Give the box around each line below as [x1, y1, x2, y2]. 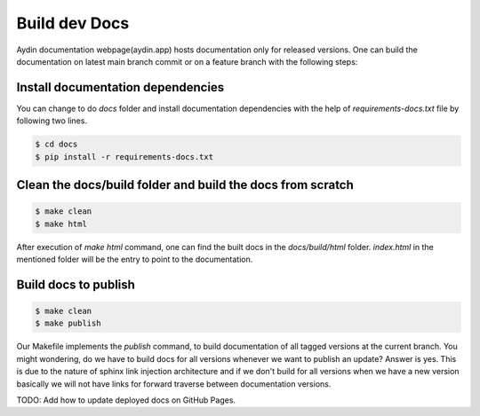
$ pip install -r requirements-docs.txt [35, 152, 213, 161]
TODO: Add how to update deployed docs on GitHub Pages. [16, 395, 236, 405]
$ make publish [35, 318, 101, 328]
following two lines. [16, 115, 88, 126]
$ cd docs [35, 139, 78, 150]
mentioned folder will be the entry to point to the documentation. [16, 254, 253, 264]
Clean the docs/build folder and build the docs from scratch [16, 177, 355, 192]
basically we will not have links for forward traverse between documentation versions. [16, 378, 332, 389]
